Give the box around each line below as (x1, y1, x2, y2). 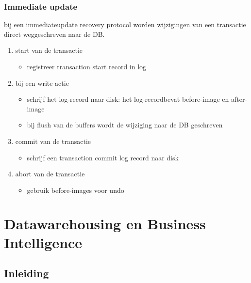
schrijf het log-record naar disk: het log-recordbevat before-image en (27, 94, 229, 104)
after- (231, 94, 248, 104)
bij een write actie (15, 78, 69, 88)
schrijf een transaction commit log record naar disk (27, 152, 179, 162)
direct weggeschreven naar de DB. (4, 29, 105, 39)
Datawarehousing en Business (4, 213, 206, 233)
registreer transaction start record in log (27, 62, 147, 71)
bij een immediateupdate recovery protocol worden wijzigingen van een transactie (4, 19, 246, 30)
